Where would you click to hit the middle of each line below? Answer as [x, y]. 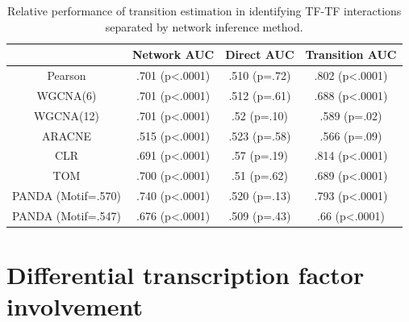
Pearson [67, 75]
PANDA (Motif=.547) [67, 215]
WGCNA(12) [66, 115]
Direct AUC [260, 54]
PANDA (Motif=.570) [67, 196]
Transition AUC [351, 54]
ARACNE [67, 135]
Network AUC [173, 54]
